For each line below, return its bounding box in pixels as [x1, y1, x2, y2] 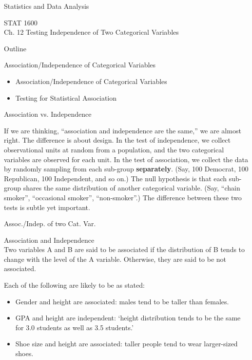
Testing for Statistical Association [15, 92, 117, 103]
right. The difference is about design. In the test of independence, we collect [4, 135, 231, 145]
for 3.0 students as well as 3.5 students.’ [15, 322, 134, 332]
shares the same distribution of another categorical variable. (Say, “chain [23, 183, 240, 193]
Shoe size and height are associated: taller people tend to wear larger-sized [15, 339, 238, 349]
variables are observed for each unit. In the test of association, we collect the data [4, 154, 248, 164]
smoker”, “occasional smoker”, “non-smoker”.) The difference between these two [4, 192, 242, 202]
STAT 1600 [4, 17, 38, 27]
